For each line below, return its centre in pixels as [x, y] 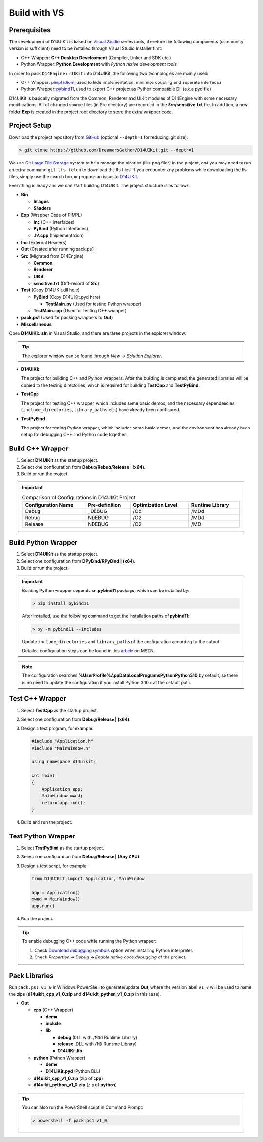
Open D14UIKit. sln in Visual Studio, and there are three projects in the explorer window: [98, 333]
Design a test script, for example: [54, 866]
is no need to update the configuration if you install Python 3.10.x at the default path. [107, 682]
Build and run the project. [47, 822]
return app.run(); [64, 803]
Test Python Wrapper [42, 836]
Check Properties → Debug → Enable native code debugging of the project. [110, 957]
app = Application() [56, 892]
